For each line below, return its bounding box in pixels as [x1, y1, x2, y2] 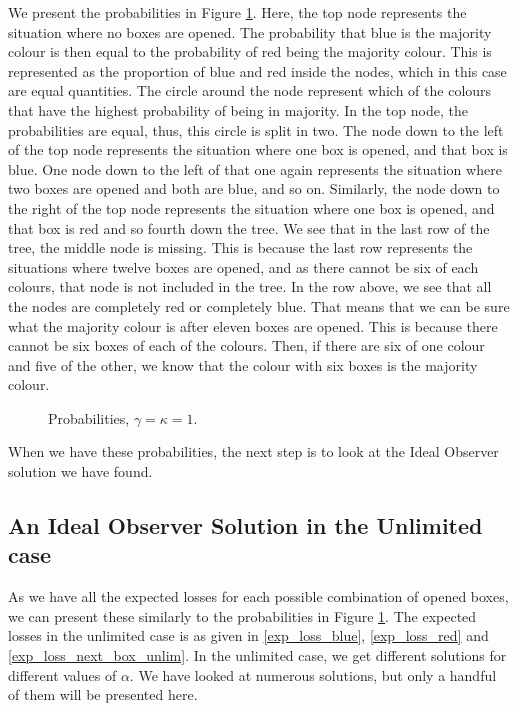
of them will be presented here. [8, 684, 198, 705]
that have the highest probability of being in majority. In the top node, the [8, 99, 468, 120]
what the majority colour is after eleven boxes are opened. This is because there [8, 315, 498, 336]
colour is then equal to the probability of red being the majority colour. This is [8, 41, 492, 62]
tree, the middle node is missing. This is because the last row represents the [8, 237, 473, 258]
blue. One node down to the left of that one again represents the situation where [8, 158, 502, 179]
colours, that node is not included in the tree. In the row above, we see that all [8, 276, 492, 297]
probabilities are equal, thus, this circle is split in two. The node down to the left [8, 119, 504, 140]
